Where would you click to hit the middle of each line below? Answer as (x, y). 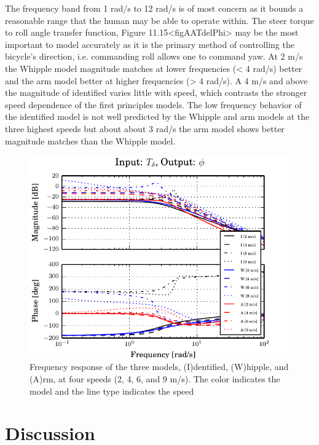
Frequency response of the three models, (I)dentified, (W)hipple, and (159, 367)
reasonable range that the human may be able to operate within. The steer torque (159, 20)
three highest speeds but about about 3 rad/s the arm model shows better (145, 128)
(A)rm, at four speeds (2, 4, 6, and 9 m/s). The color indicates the (155, 379)
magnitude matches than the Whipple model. (90, 140)
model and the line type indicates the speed (112, 391)
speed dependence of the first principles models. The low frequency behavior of (153, 104)
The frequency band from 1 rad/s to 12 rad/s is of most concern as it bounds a (154, 8)
